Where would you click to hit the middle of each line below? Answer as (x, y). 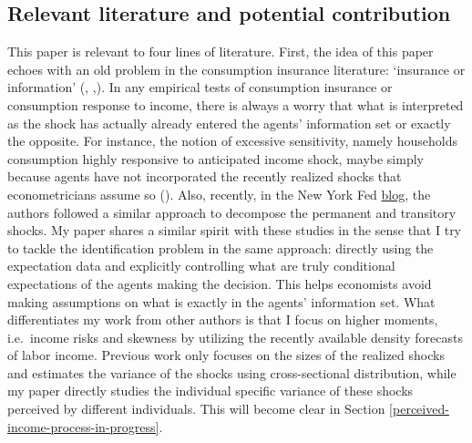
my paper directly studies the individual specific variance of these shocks (210, 391)
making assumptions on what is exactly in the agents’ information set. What (221, 301)
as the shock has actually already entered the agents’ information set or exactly (229, 123)
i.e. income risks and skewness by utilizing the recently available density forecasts (236, 337)
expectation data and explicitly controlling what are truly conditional (201, 266)
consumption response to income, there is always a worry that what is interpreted (236, 104)
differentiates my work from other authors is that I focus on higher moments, (223, 319)
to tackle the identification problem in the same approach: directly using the (221, 247)
